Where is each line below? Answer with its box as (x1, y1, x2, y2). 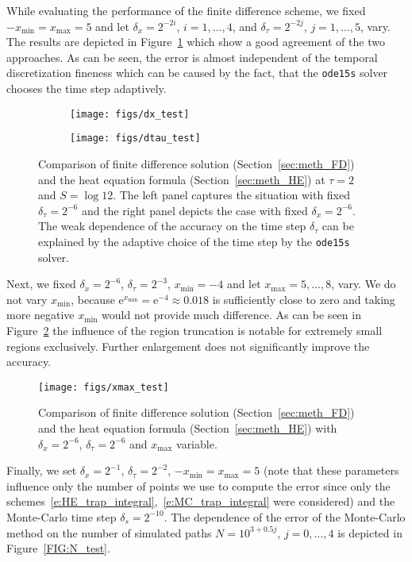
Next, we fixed (6, 275, 76, 292)
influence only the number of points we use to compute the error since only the (6, 477, 391, 494)
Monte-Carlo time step (6, 508, 117, 525)
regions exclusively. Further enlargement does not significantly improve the (6, 337, 370, 354)
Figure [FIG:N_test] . (6, 540, 110, 556)
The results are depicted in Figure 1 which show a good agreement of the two (6, 33, 385, 50)
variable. (176, 435, 218, 452)
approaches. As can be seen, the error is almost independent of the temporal (6, 48, 378, 65)
